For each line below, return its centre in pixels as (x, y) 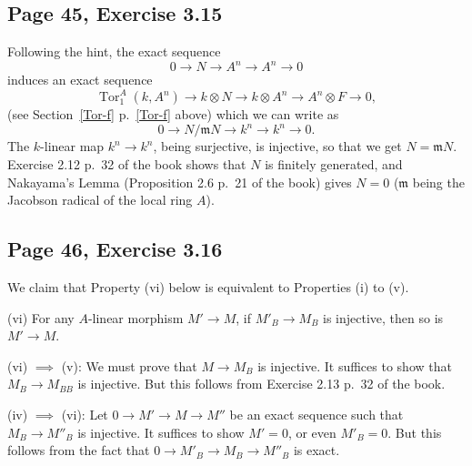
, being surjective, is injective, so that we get (277, 146)
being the (438, 182)
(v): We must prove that (129, 365)
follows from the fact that (79, 450)
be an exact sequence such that (316, 415)
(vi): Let (85, 415)
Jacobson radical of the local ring (100, 200)
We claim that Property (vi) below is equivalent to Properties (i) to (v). (208, 287)
